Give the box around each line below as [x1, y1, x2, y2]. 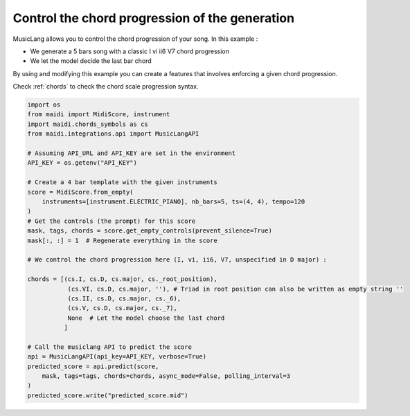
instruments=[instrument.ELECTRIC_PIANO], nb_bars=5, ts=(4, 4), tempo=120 [42, 198, 305, 206]
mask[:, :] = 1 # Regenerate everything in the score [27, 236, 217, 244]
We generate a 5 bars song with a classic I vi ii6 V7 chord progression [30, 47, 230, 55]
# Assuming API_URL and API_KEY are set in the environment [27, 150, 236, 157]
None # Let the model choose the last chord [67, 314, 225, 322]
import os [27, 101, 61, 109]
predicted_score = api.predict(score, [27, 362, 159, 370]
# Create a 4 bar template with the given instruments [27, 179, 217, 186]
